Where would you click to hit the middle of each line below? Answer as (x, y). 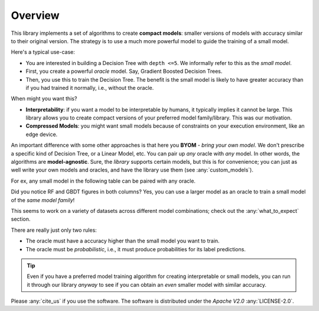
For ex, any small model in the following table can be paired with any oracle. (103, 181)
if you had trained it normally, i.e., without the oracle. (90, 88)
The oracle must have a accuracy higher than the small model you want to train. (123, 241)
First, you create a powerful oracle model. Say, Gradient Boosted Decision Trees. (124, 72)
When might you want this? (44, 99)
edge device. (42, 134)
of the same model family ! (43, 200)
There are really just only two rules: (54, 230)
